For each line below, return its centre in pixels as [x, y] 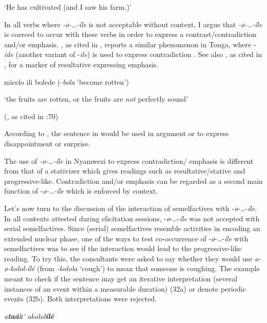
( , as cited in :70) [31, 116]
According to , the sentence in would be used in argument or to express [117, 133]
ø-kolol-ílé [20, 268]
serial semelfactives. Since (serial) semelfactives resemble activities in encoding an [132, 228]
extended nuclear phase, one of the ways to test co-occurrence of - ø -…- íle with [126, 238]
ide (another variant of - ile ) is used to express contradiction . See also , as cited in [133, 54]
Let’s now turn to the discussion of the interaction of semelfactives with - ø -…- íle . [131, 208]
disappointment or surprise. [47, 143]
